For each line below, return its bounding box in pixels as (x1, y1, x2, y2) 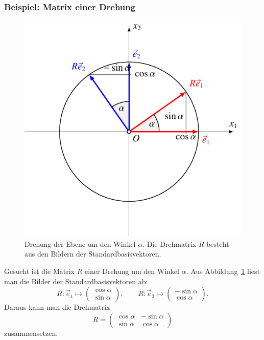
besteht (206, 238, 229, 249)
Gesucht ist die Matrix (4, 265, 75, 276)
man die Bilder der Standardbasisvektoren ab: (4, 275, 148, 286)
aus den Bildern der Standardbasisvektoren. (25, 248, 161, 259)
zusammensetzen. (4, 327, 58, 338)
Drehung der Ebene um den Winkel (25, 238, 136, 249)
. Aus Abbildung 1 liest (186, 265, 260, 276)
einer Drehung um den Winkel (84, 265, 179, 276)
